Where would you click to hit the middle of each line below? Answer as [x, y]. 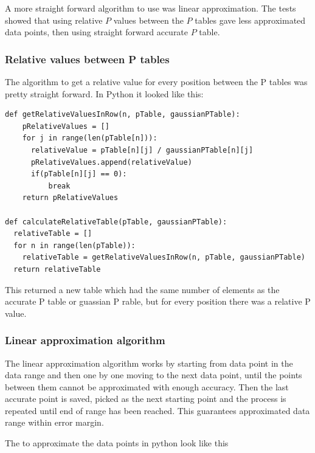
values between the [148, 20]
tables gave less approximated [250, 20]
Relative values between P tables [87, 59]
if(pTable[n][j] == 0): [79, 174]
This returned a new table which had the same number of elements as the [142, 289]
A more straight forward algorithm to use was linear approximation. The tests [151, 8]
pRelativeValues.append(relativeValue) [111, 162]
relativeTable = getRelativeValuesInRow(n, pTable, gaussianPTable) [164, 258]
